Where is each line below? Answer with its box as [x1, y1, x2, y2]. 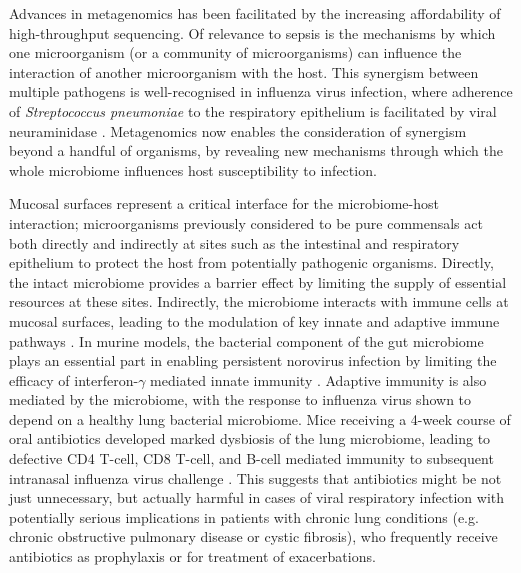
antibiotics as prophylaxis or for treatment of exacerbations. [9, 546, 376, 567]
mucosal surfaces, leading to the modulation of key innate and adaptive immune [9, 310, 500, 331]
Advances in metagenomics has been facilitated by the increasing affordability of [9, 3, 501, 23]
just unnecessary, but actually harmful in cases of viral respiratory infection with [9, 487, 505, 508]
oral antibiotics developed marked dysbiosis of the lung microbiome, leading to [9, 428, 491, 449]
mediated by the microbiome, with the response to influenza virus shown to [9, 389, 472, 410]
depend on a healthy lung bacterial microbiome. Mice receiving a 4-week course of [9, 408, 511, 429]
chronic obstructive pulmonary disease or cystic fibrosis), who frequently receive [9, 526, 498, 547]
